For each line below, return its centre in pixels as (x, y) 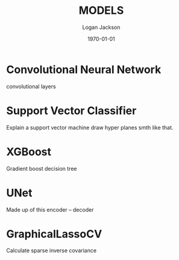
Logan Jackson (101, 27)
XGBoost (29, 152)
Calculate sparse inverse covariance (52, 250)
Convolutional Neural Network (84, 69)
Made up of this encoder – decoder (50, 209)
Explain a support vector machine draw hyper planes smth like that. (90, 127)
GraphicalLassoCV (54, 234)
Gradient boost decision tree (42, 168)
